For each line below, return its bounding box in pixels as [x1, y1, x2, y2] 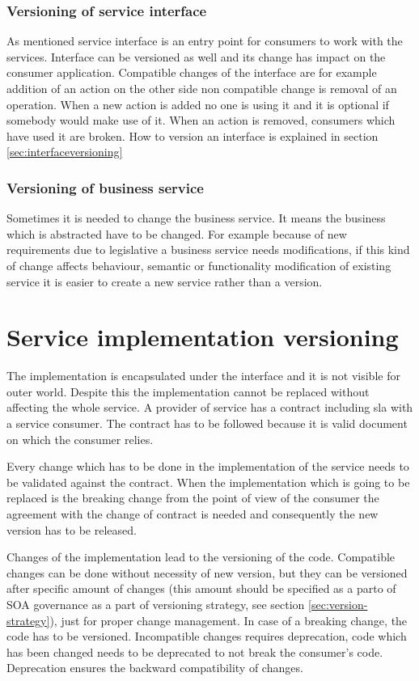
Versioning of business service [6, 177, 204, 197]
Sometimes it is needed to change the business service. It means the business [6, 209, 386, 226]
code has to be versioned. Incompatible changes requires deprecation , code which [6, 628, 407, 645]
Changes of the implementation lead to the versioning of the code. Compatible [6, 548, 396, 565]
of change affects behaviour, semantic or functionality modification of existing [6, 256, 391, 273]
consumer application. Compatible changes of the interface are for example [6, 64, 377, 81]
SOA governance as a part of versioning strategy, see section [6, 596, 305, 612]
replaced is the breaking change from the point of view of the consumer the [6, 489, 379, 506]
